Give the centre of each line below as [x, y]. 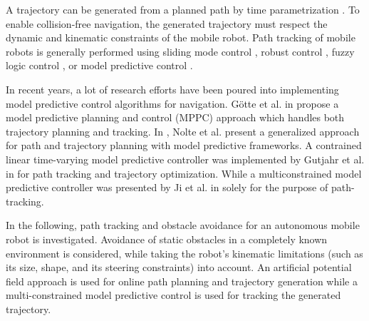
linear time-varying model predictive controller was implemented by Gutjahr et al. [185, 159]
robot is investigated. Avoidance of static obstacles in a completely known [167, 239]
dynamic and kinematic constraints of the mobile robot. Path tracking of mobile [181, 37]
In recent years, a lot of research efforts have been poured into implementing [172, 89]
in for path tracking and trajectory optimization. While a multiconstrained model [184, 173]
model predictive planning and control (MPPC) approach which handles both [175, 117]
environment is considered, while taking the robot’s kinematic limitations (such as [184, 253]
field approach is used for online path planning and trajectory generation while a [182, 281]
